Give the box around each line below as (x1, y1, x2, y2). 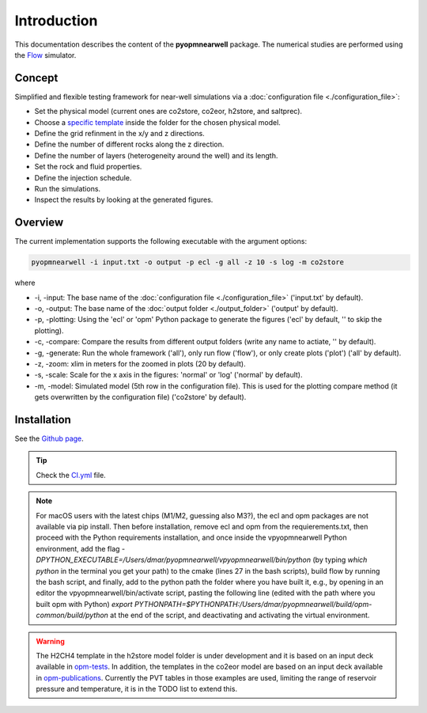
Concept (14, 71, 59, 85)
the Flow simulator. (14, 50, 77, 59)
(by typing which (312, 555, 368, 565)
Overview (14, 216, 64, 229)
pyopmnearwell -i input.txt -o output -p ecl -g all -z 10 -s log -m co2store (31, 258, 344, 267)
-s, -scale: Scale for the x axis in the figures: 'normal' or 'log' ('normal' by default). (34, 370, 303, 380)
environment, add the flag (36, 544, 120, 553)
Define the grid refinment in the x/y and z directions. (34, 129, 205, 138)
